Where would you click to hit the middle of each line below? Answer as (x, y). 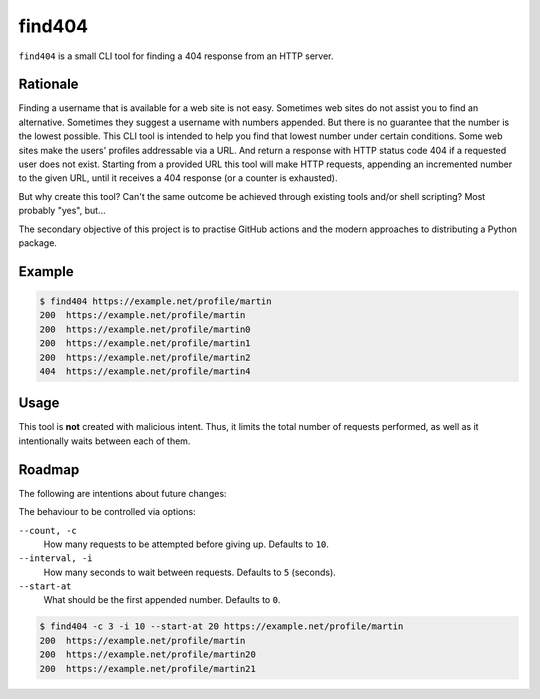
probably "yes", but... (62, 211)
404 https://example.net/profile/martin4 (145, 371)
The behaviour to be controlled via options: (107, 512)
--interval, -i (56, 558)
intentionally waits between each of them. (104, 441)
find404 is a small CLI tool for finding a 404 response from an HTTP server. (176, 56)
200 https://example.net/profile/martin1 (145, 343)
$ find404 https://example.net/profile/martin (155, 301)
